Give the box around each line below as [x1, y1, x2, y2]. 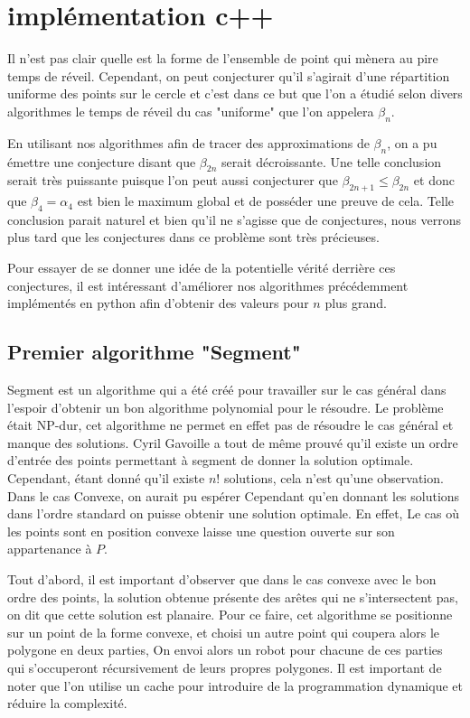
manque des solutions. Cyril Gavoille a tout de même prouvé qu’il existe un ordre [7, 433, 458, 452]
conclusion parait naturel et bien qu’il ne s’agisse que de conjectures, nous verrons [7, 210, 462, 228]
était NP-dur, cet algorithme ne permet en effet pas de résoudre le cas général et [7, 415, 454, 434]
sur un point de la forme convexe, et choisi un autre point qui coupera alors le [7, 622, 439, 641]
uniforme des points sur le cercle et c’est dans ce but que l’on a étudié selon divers [7, 84, 463, 103]
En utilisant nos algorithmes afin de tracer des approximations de [7, 133, 370, 152]
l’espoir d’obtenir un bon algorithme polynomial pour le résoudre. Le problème [7, 397, 444, 416]
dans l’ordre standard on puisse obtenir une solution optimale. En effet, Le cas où [7, 504, 459, 523]
